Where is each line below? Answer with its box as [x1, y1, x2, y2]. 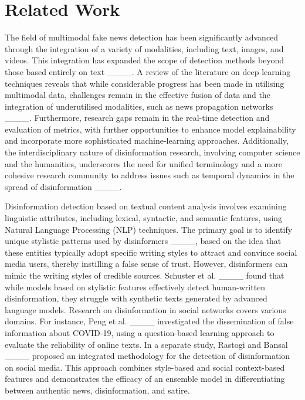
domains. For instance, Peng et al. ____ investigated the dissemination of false [5, 315, 294, 327]
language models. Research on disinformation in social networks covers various [5, 303, 286, 316]
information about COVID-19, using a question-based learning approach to [5, 326, 274, 338]
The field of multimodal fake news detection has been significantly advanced [5, 31, 279, 43]
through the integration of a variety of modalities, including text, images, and [5, 42, 284, 55]
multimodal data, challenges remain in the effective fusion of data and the [5, 89, 270, 101]
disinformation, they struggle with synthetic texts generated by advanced [5, 292, 267, 304]
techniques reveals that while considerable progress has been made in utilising [5, 77, 284, 89]
